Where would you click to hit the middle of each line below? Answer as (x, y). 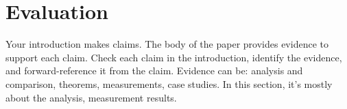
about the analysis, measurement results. (91, 97)
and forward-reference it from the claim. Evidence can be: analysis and (154, 71)
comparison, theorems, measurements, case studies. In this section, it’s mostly (169, 83)
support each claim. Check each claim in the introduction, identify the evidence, (174, 57)
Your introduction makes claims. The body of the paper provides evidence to (167, 44)
